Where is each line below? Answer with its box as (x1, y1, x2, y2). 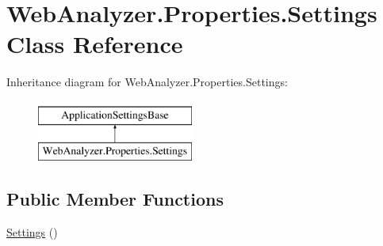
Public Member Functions (6, 187, 224, 211)
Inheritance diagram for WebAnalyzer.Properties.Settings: (6, 74, 288, 90)
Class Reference (6, 28, 183, 60)
